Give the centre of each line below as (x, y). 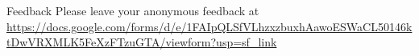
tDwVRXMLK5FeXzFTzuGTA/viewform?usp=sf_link (142, 42)
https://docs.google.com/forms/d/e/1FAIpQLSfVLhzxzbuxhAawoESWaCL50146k (209, 26)
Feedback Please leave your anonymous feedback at (133, 10)
